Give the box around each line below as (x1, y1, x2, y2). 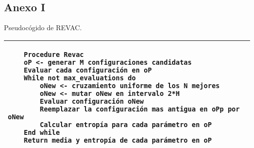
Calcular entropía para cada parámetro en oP (40, 120, 212, 129)
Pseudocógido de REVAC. (4, 22, 82, 33)
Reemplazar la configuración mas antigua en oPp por (40, 105, 240, 113)
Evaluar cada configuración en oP (23, 66, 152, 74)
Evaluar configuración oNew (40, 97, 144, 105)
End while (23, 128, 60, 136)
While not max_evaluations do (23, 74, 136, 82)
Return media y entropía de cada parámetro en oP (23, 136, 212, 144)
